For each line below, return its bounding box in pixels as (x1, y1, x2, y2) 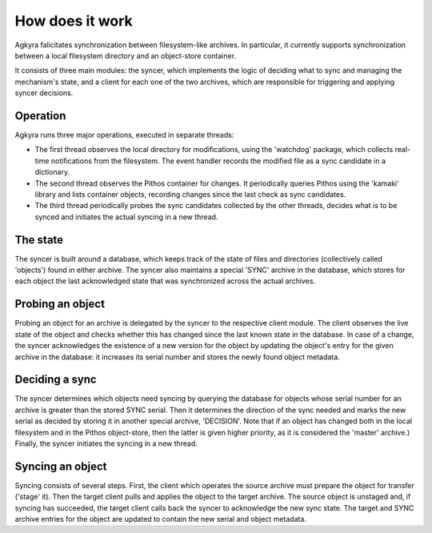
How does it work (14, 12, 134, 30)
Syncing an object (14, 459, 107, 473)
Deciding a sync (14, 373, 97, 387)
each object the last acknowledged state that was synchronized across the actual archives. (14, 276, 316, 286)
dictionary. (34, 167, 70, 177)
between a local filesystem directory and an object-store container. (14, 50, 236, 60)
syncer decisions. (14, 88, 74, 98)
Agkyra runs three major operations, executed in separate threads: (14, 130, 234, 140)
